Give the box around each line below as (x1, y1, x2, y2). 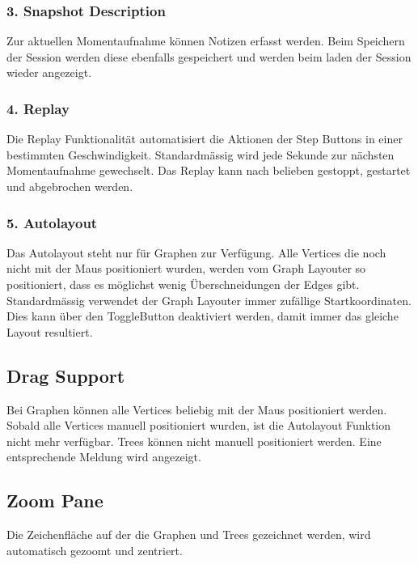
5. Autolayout (6, 212, 98, 232)
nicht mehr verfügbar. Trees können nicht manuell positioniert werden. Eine (6, 432, 382, 449)
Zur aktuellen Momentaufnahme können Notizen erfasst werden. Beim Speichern (6, 32, 405, 49)
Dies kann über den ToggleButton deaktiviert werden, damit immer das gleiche (6, 307, 399, 324)
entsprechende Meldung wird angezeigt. (6, 448, 201, 465)
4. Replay (6, 98, 70, 118)
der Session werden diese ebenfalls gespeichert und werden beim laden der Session (6, 48, 412, 65)
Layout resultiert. (6, 323, 93, 340)
